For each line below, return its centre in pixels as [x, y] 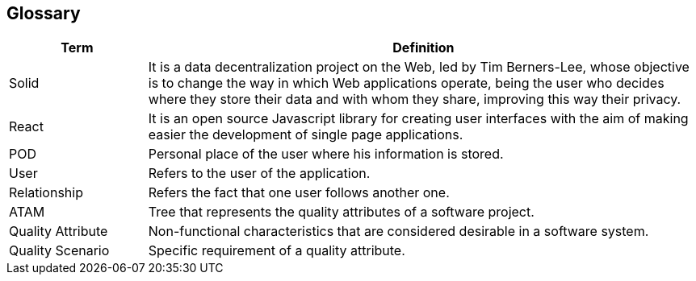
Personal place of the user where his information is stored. [326, 154]
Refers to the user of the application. [259, 174]
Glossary [44, 13]
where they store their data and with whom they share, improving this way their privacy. [415, 99]
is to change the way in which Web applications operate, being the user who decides [406, 83]
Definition [423, 48]
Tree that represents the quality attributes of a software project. [341, 212]
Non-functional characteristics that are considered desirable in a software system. [398, 231]
